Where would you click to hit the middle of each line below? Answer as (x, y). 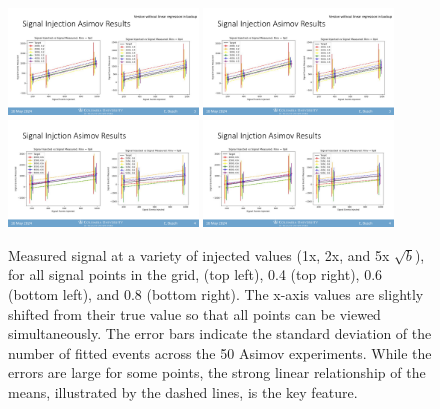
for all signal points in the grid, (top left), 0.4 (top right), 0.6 (195, 274)
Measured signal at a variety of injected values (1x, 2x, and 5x (199, 254)
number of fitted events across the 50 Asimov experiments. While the (220, 352)
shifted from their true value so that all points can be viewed (194, 313)
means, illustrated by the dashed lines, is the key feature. (183, 391)
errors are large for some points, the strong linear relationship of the (217, 372)
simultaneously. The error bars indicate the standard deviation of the (220, 333)
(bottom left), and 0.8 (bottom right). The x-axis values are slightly (216, 294)
